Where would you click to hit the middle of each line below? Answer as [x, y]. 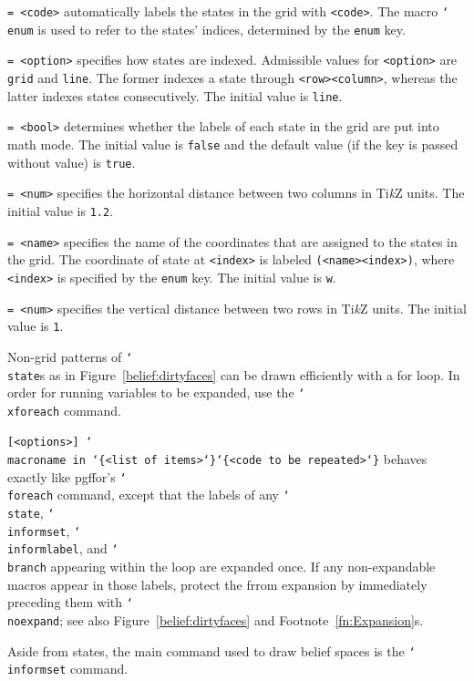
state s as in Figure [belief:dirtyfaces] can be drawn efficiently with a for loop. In [234, 374]
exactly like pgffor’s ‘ [67, 476]
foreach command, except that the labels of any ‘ [149, 495]
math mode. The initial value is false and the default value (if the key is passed [233, 144]
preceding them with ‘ [70, 602]
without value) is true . [72, 162]
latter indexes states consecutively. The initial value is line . [175, 95]
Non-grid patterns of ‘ [70, 356]
